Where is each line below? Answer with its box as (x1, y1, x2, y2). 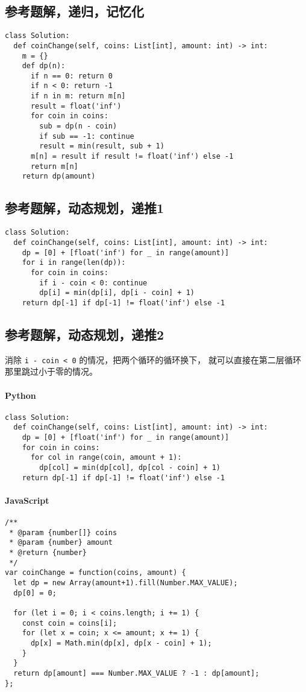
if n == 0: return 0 (30, 71, 113, 80)
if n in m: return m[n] (30, 92, 126, 101)
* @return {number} (9, 548, 87, 557)
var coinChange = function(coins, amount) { (5, 568, 186, 577)
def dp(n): (22, 62, 66, 71)
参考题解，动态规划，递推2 (5, 325, 164, 343)
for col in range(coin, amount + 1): (30, 453, 182, 462)
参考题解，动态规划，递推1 (5, 198, 164, 217)
